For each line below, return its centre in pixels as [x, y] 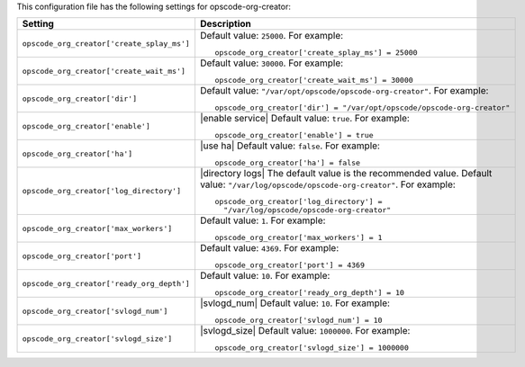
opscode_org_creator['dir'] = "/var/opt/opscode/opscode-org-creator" [362, 108]
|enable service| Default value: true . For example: [304, 119]
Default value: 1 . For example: [262, 220]
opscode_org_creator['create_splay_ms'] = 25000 [316, 53]
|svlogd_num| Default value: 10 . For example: [295, 303]
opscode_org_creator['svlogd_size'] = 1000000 [312, 348]
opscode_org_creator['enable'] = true [294, 135]
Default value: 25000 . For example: [272, 36]
